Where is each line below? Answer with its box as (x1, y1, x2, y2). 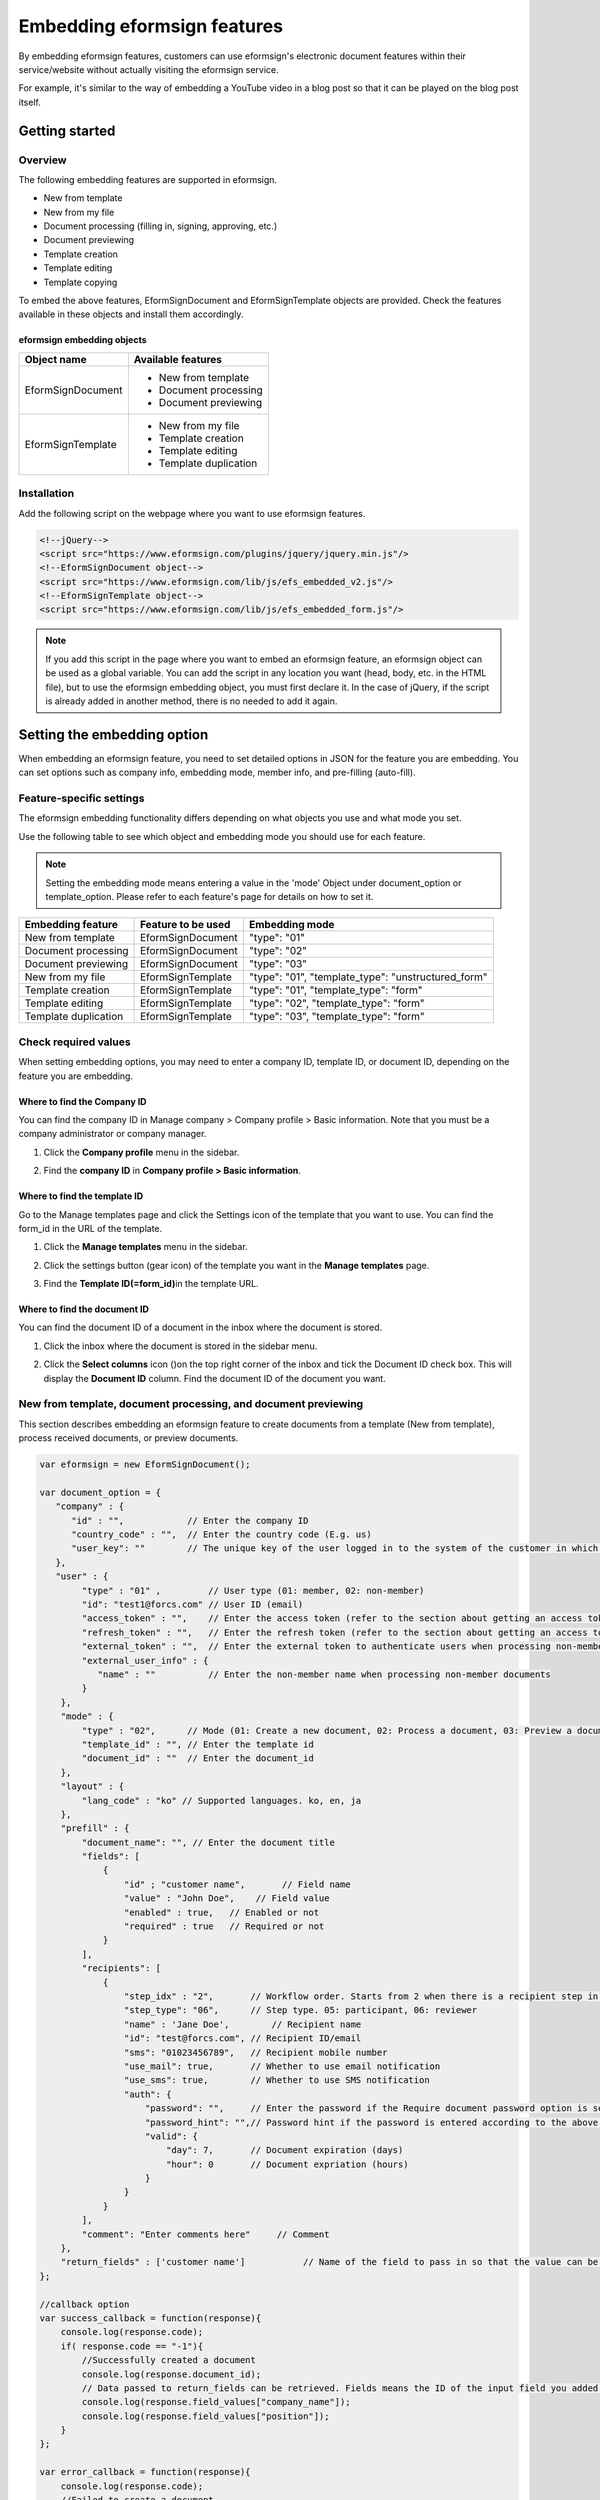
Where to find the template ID (18, 1190, 144, 1202)
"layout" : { (60, 1781, 125, 1792)
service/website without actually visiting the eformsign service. (18, 63, 279, 75)
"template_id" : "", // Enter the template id (81, 1738, 314, 1750)
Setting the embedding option (18, 726, 209, 743)
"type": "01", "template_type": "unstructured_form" (248, 970, 489, 984)
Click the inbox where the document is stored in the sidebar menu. (43, 1340, 318, 1352)
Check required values (18, 1035, 131, 1049)
